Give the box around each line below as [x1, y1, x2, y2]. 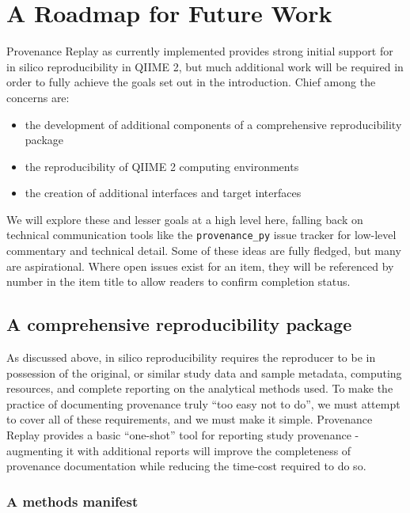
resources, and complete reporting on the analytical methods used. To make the [6, 380, 393, 397]
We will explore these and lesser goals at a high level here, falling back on [6, 211, 363, 227]
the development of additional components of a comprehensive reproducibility [25, 116, 402, 132]
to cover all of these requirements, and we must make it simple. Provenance [6, 411, 373, 427]
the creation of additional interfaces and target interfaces [25, 184, 302, 201]
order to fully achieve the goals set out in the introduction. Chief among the [6, 74, 376, 90]
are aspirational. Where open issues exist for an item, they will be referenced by [6, 257, 394, 274]
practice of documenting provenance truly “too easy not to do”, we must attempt [6, 395, 401, 412]
